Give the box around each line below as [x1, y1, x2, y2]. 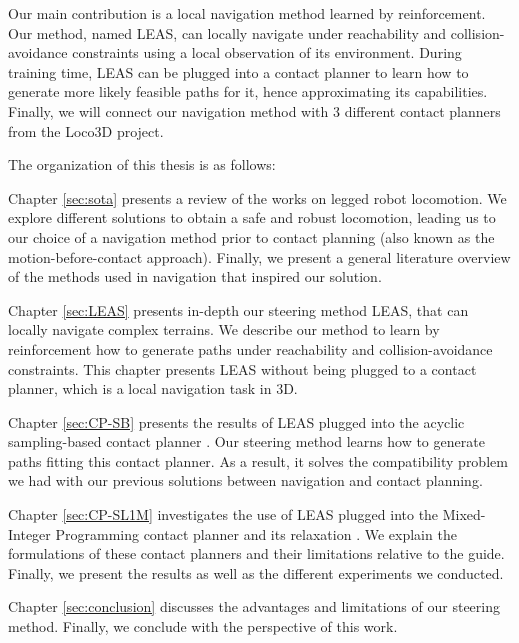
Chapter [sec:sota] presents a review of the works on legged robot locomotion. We [8, 187, 507, 208]
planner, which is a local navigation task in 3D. [8, 378, 298, 399]
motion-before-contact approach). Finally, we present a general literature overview [8, 246, 511, 267]
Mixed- [442, 504, 486, 525]
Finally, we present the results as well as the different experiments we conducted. [8, 562, 504, 583]
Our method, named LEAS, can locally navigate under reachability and [8, 22, 447, 43]
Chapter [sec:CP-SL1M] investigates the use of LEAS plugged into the [8, 504, 439, 525]
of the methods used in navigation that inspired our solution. [8, 266, 382, 287]
